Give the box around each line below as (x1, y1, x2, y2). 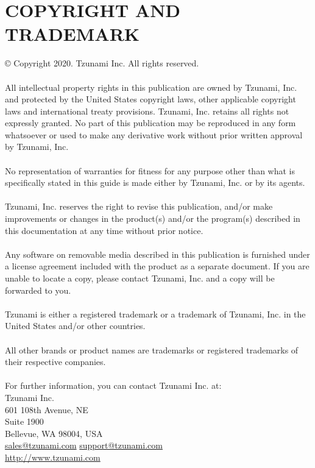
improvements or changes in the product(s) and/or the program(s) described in (5, 212, 300, 225)
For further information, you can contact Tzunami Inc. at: (5, 379, 222, 392)
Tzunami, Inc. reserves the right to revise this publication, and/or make (5, 200, 273, 213)
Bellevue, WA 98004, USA (5, 427, 103, 439)
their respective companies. (5, 355, 106, 368)
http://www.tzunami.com (5, 450, 101, 463)
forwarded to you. (5, 283, 71, 296)
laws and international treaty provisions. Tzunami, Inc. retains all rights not (5, 104, 289, 117)
